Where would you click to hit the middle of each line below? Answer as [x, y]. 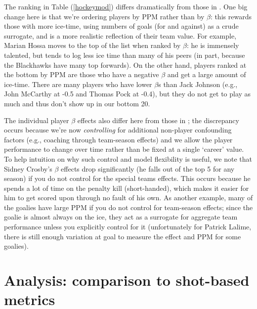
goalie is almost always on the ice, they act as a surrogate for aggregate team [121, 217]
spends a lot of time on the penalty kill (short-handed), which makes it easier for [127, 188]
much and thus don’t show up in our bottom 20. [77, 103]
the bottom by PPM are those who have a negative [82, 74]
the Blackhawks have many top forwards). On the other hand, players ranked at [125, 65]
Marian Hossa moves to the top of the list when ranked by [92, 45]
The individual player [37, 120]
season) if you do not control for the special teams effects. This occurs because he [127, 178]
